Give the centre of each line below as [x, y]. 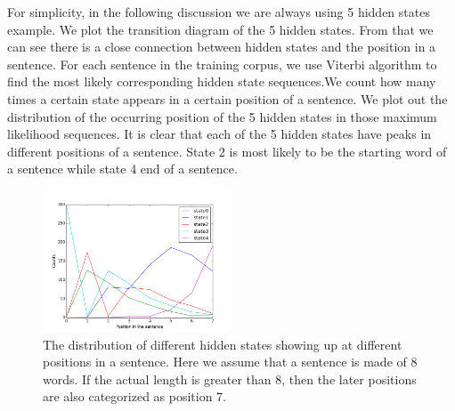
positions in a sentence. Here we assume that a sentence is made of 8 [230, 362]
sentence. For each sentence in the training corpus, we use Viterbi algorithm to [222, 64]
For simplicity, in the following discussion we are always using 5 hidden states [219, 12]
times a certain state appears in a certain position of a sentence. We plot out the [227, 98]
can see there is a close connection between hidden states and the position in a [222, 47]
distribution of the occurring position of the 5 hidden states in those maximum [222, 116]
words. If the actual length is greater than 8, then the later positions [230, 379]
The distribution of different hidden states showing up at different [223, 344]
